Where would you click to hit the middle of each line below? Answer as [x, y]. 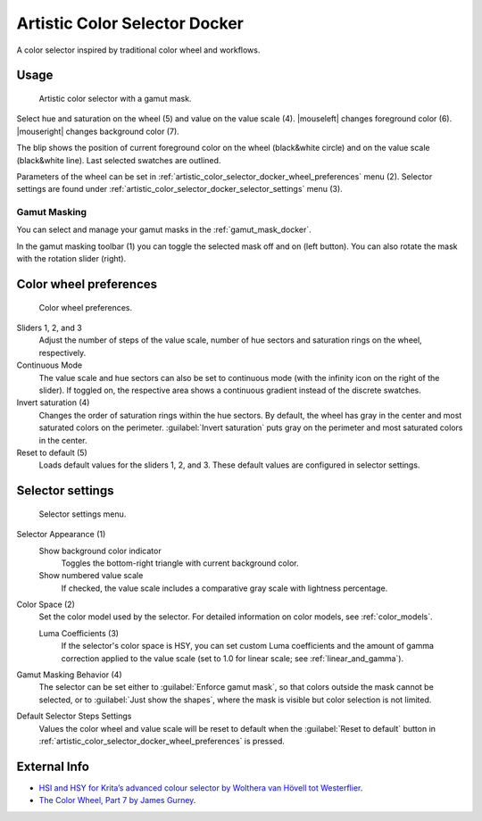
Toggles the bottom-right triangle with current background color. [180, 563]
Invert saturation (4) [53, 402]
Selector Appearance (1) [61, 535]
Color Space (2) [46, 605]
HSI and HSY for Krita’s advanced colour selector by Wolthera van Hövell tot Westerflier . [201, 788]
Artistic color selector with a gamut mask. [115, 98]
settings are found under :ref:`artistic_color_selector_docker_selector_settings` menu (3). [179, 189]
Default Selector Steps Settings [74, 716]
